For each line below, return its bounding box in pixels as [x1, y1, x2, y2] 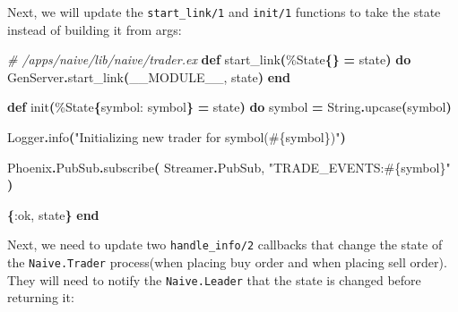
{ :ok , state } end [7, 205, 99, 223]
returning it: [7, 288, 74, 307]
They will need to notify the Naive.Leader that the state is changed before [7, 270, 421, 289]
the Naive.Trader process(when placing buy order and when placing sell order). [7, 253, 447, 272]
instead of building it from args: [7, 20, 182, 38]
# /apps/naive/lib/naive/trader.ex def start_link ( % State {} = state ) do [7, 50, 411, 69]
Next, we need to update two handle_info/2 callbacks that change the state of [7, 235, 443, 254]
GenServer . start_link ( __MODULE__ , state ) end [7, 67, 290, 86]
